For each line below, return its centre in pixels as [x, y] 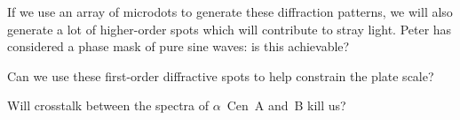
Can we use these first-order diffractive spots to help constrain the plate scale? [221, 75]
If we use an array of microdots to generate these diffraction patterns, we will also [230, 11]
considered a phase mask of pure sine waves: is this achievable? [178, 46]
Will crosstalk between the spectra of [108, 105]
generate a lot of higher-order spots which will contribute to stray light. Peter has [230, 29]
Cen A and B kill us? [286, 105]
